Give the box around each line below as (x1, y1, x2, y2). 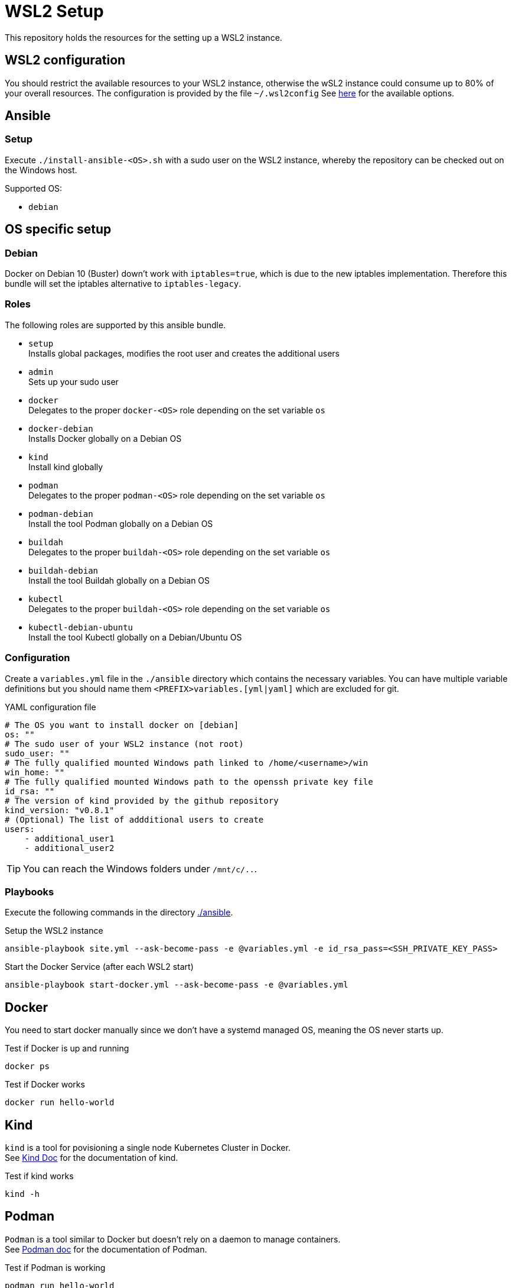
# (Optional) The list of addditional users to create (5, 814, 264, 824)
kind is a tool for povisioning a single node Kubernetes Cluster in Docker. (5, 1142, 291, 1153)
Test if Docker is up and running (5, 1043, 129, 1054)
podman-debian (28, 509, 93, 519)
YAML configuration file (5, 701, 96, 712)
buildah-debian (28, 565, 99, 575)
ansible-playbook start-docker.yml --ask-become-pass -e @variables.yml (5, 980, 348, 990)
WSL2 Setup (5, 1, 104, 21)
